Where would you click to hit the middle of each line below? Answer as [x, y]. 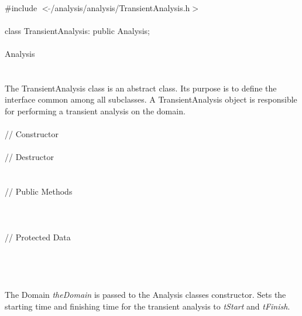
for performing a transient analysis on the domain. [95, 111]
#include [21, 7]
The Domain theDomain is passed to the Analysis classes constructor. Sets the [145, 295]
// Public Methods [39, 191]
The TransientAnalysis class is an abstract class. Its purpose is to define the [141, 88]
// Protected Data [38, 237]
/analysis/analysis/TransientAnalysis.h [120, 7]
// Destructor [29, 157]
